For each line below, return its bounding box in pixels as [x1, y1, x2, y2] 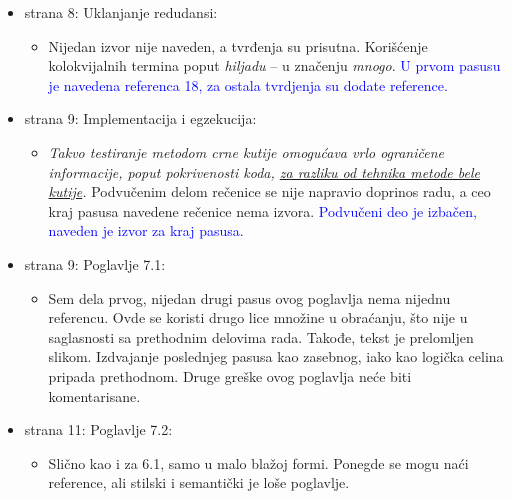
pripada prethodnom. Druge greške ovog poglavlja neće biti [48, 365, 412, 386]
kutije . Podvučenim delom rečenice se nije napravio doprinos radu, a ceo [48, 181, 491, 202]
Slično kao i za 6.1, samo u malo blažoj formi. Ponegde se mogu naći [48, 452, 469, 473]
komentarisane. [48, 385, 141, 406]
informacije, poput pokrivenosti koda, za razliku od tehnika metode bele [48, 161, 480, 182]
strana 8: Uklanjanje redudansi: [24, 2, 218, 22]
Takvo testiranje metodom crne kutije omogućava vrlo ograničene [48, 141, 444, 162]
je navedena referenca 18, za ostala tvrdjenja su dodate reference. [48, 74, 448, 95]
